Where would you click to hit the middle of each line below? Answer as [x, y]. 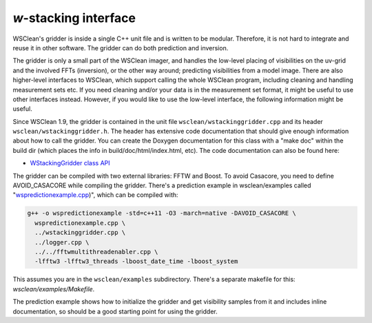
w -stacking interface [74, 18]
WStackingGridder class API [70, 163]
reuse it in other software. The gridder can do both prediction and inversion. [121, 48]
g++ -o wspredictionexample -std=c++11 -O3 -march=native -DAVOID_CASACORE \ [162, 213]
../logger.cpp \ [62, 242]
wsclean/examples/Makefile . [54, 289]
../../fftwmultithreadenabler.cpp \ [96, 252]
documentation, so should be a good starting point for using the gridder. [115, 311]
